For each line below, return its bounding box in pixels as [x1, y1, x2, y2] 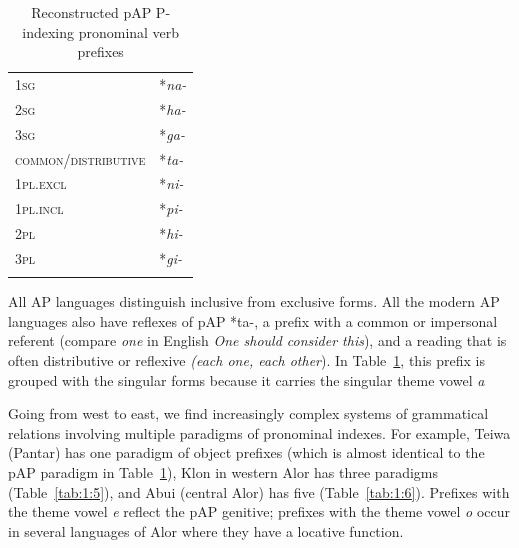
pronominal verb [78, 21, 180, 42]
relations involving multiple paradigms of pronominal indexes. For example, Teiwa [8, 422, 511, 443]
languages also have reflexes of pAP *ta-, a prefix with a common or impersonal [8, 310, 498, 331]
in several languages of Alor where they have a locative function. [8, 520, 404, 541]
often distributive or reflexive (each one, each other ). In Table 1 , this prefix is [8, 350, 485, 371]
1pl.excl [15, 173, 67, 194]
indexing [22, 21, 75, 42]
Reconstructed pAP [31, 2, 152, 22]
